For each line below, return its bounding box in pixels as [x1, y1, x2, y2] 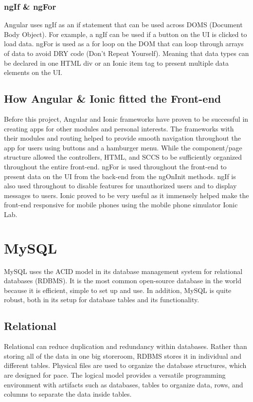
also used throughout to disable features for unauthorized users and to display [4, 181, 237, 191]
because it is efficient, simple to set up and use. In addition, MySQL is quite [4, 285, 232, 295]
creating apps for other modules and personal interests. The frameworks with [4, 123, 234, 133]
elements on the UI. [4, 67, 63, 77]
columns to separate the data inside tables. [4, 389, 132, 399]
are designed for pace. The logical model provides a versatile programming [4, 370, 226, 380]
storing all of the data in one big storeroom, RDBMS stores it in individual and [4, 350, 241, 361]
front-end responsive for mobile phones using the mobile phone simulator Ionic [4, 200, 238, 210]
